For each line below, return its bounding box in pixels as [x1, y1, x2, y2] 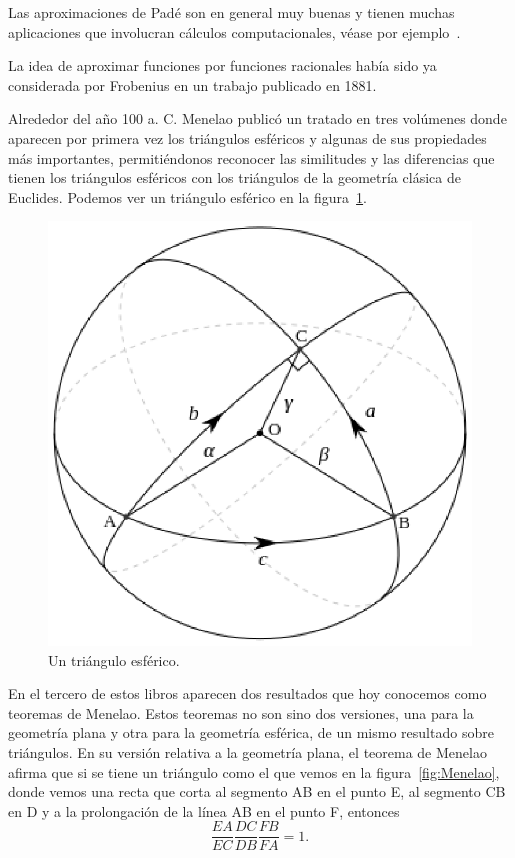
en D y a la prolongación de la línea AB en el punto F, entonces [8, 800, 400, 821]
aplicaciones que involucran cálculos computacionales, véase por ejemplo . [8, 21, 461, 42]
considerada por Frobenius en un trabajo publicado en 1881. [8, 74, 377, 95]
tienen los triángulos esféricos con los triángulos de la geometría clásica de [8, 167, 461, 188]
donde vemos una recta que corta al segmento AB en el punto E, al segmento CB [8, 781, 506, 802]
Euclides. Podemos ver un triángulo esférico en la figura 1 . [8, 186, 367, 207]
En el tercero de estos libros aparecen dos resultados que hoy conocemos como [8, 683, 487, 704]
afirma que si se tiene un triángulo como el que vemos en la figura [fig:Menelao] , [8, 761, 500, 782]
